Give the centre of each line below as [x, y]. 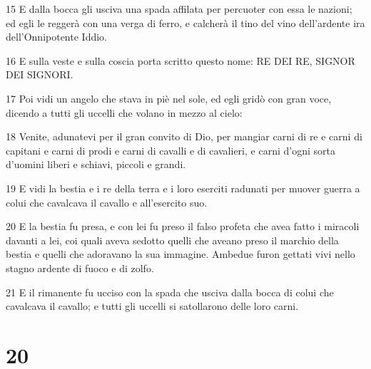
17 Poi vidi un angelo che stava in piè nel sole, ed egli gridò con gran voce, [169, 98]
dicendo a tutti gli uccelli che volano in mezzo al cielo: [124, 112]
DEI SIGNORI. [40, 74]
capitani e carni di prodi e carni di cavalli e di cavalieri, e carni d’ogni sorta [171, 150]
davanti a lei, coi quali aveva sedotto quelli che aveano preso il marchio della [172, 240]
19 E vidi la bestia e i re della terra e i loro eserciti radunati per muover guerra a [183, 188]
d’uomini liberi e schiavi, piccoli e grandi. [96, 164]
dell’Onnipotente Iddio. [56, 37]
